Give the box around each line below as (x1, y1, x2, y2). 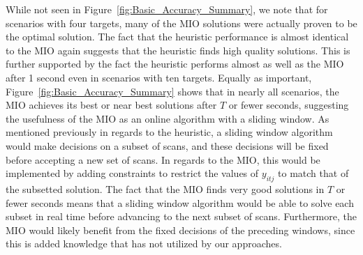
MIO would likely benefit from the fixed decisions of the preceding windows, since (6, 222, 355, 237)
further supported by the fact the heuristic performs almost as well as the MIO (6, 56, 344, 71)
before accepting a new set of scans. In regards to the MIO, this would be (6, 152, 320, 167)
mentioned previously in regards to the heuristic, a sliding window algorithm (6, 125, 333, 139)
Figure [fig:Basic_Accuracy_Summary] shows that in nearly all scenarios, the (6, 84, 339, 98)
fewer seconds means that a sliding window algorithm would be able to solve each (6, 195, 354, 210)
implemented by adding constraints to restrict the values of (6, 166, 259, 180)
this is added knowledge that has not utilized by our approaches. (6, 236, 282, 251)
